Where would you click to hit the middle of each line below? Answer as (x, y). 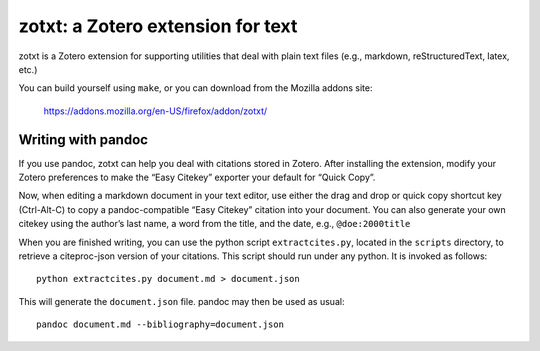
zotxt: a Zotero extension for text (158, 26)
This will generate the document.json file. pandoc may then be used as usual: (181, 301)
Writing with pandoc (83, 139)
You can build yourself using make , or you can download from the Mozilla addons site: (196, 88)
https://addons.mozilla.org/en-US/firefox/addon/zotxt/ (155, 111)
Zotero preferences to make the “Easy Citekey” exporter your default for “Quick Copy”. (197, 177)
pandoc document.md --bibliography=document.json (160, 324)
